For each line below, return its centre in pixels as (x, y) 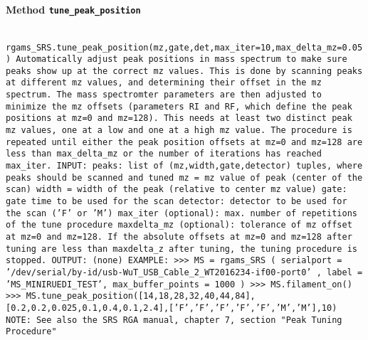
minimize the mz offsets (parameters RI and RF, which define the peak (179, 106)
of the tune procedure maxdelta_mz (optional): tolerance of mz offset (179, 225)
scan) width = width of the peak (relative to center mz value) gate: (177, 190)
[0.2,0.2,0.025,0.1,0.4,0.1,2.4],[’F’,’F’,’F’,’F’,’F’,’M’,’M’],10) (172, 308)
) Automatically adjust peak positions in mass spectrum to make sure (177, 59)
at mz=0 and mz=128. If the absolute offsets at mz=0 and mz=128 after (179, 237)
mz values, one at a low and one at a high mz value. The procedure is (179, 131)
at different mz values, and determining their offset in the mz (164, 83)
